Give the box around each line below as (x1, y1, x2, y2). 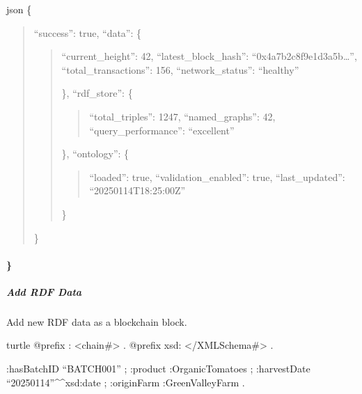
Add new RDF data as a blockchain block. (6, 314, 187, 329)
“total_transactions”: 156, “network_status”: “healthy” (61, 62, 299, 77)
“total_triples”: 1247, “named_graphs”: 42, (89, 109, 276, 123)
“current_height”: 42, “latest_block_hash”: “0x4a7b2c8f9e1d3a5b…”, (61, 49, 357, 63)
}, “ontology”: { (61, 146, 129, 161)
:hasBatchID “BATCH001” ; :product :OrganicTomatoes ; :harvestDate (6, 361, 310, 376)
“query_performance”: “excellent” (89, 123, 235, 137)
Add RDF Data (6, 284, 82, 299)
